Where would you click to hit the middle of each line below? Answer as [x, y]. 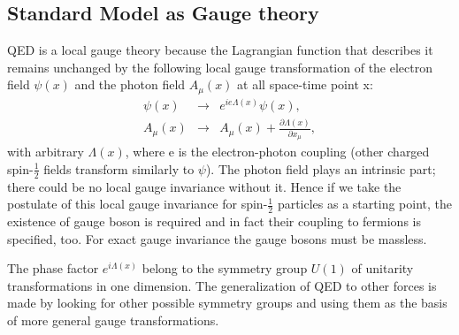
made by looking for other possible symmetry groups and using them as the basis [227, 303]
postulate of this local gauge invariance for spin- [138, 204]
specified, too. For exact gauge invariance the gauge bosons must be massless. [217, 238]
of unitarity [382, 268]
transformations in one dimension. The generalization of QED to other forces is [222, 285]
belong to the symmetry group [225, 268]
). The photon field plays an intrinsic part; [321, 168]
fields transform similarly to [119, 168]
